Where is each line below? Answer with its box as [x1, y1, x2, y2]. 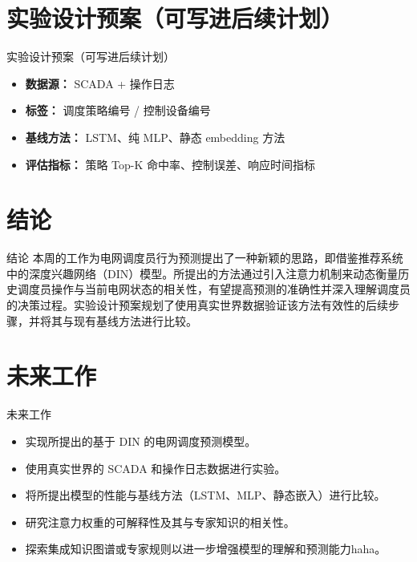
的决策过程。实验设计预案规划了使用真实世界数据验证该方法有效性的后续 [6, 297, 388, 313]
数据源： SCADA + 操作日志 [25, 75, 175, 91]
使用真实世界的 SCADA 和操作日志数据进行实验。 [25, 459, 286, 476]
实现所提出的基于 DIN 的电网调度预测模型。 [25, 432, 257, 449]
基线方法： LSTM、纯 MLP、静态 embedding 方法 [25, 128, 285, 145]
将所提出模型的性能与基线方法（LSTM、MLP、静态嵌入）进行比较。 [25, 487, 386, 503]
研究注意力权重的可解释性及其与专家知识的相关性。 [25, 513, 295, 530]
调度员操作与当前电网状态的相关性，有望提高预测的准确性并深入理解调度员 [17, 281, 411, 297]
